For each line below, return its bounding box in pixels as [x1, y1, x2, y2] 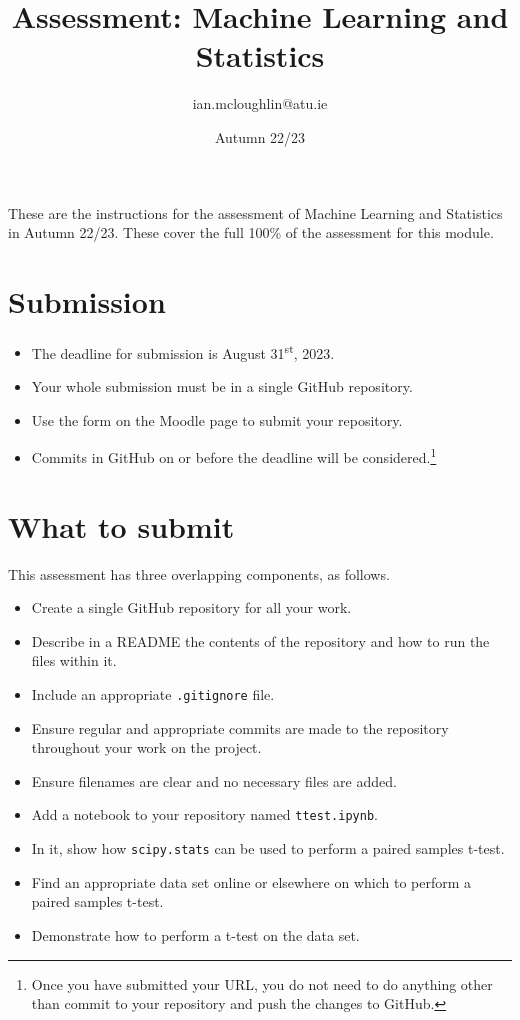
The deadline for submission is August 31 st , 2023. [31, 339, 335, 363]
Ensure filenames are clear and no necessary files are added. [31, 770, 397, 791]
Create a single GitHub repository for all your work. [31, 597, 352, 618]
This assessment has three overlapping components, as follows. [8, 563, 390, 584]
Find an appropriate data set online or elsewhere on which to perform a [31, 871, 472, 892]
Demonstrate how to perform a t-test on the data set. [31, 924, 360, 945]
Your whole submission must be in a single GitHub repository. [31, 376, 413, 397]
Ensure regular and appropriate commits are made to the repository [31, 717, 449, 738]
